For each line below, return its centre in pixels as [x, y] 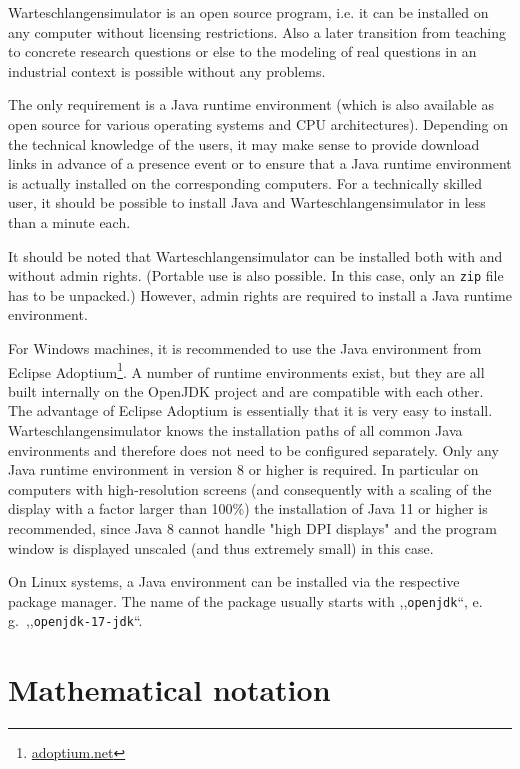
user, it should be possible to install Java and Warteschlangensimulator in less [247, 202]
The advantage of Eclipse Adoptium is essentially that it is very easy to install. [250, 410]
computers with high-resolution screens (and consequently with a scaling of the [250, 488]
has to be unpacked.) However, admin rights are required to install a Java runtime [260, 294]
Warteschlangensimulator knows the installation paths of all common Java [235, 430]
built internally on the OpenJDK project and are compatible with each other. [246, 390]
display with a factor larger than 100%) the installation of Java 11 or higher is [248, 508]
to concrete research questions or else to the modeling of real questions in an [242, 51]
